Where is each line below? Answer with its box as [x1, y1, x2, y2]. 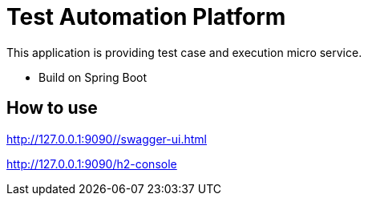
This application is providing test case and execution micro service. [6, 45, 362, 59]
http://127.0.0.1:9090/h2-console [6, 156, 177, 171]
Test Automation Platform [6, 3, 286, 30]
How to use [6, 98, 98, 119]
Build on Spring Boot [38, 70, 148, 84]
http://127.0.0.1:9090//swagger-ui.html [6, 131, 207, 146]
